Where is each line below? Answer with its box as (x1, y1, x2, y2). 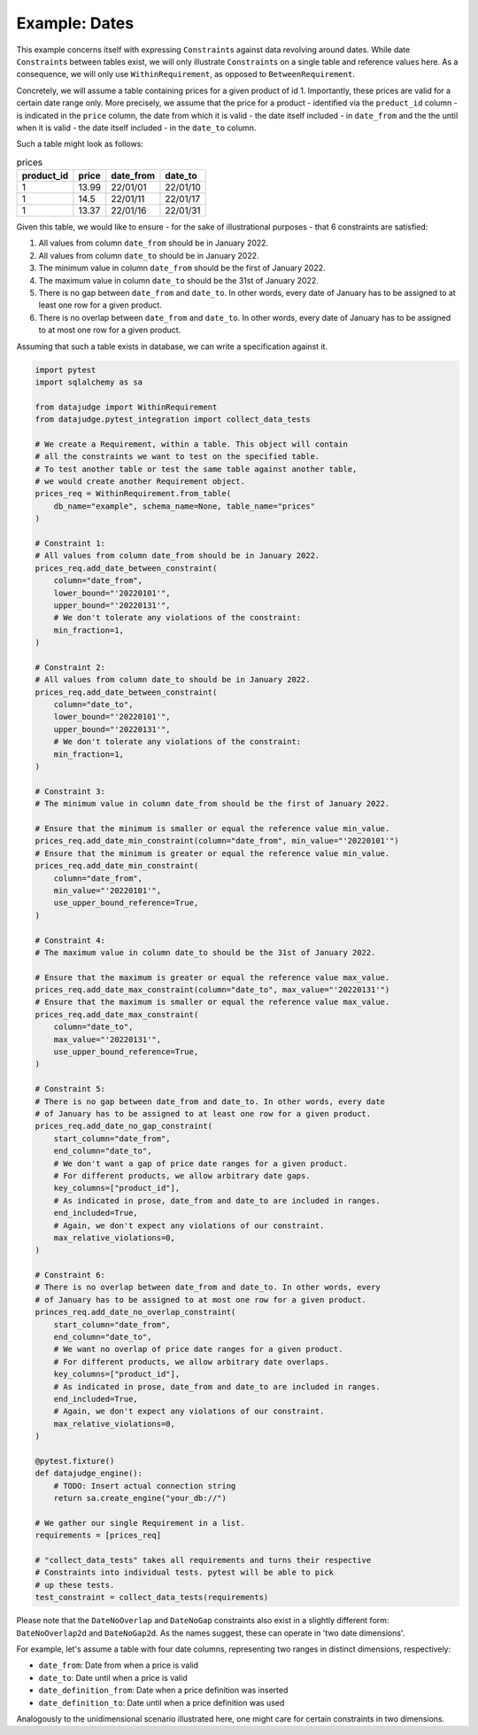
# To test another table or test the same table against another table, (35, 463, 358, 474)
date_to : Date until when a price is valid (38, 1672, 188, 1683)
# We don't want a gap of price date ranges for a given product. (53, 1158, 349, 1169)
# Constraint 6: (35, 1270, 106, 1280)
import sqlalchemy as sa (35, 377, 143, 387)
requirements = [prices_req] (35, 1530, 162, 1541)
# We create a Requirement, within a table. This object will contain (35, 439, 349, 449)
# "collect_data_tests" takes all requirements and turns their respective (35, 1555, 372, 1566)
